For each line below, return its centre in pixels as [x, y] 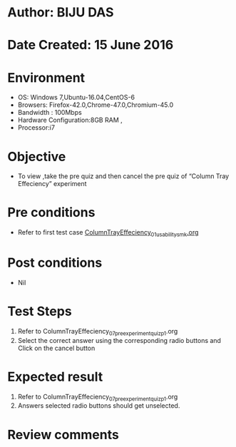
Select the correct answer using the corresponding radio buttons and [119, 340]
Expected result [55, 377]
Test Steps [40, 312]
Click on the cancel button [56, 348]
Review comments [63, 435]
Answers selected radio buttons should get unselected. [99, 406]
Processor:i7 [36, 128]
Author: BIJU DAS [61, 12]
